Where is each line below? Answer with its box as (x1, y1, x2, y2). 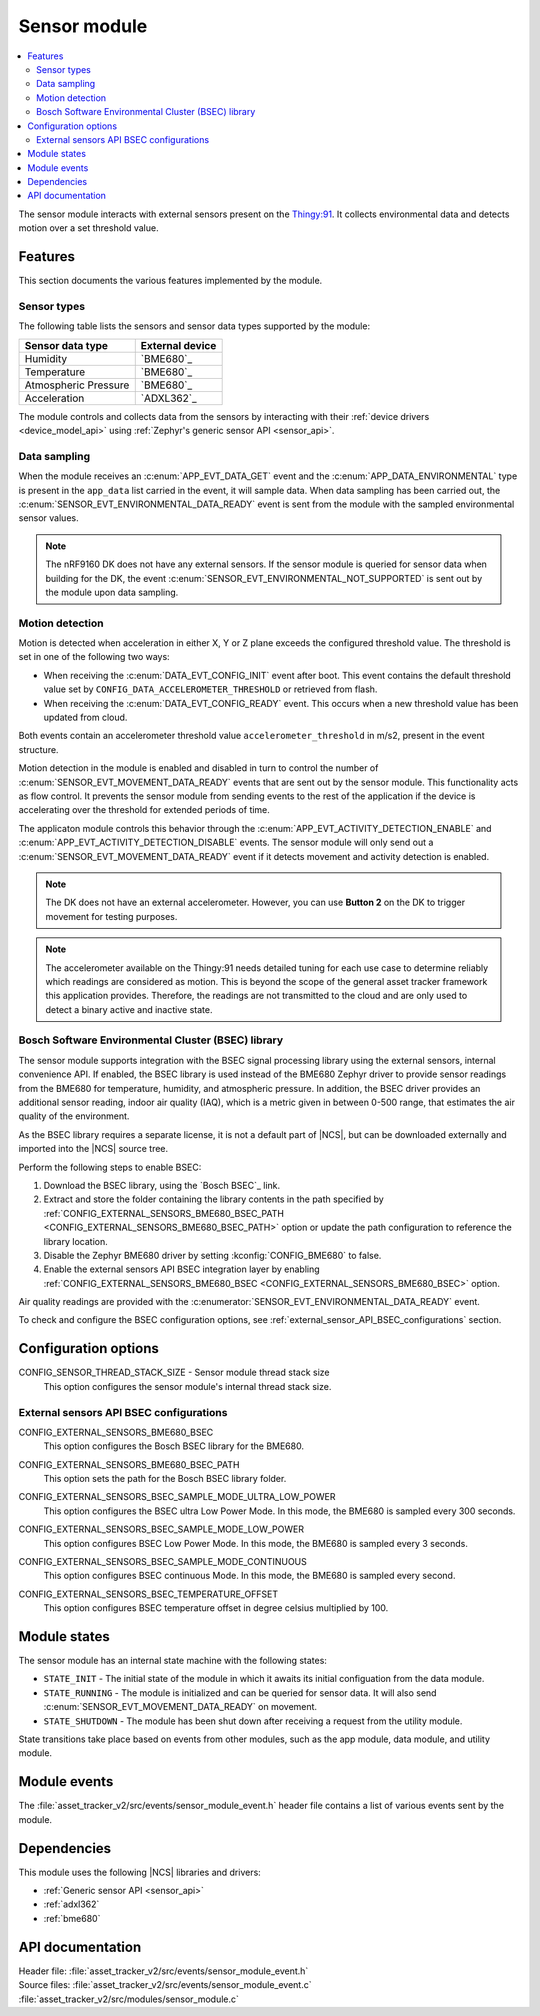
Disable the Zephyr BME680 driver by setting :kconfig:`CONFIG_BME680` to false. (43, 1249, 382, 1261)
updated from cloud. (43, 711, 128, 724)
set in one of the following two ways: (18, 651, 170, 663)
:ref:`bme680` (43, 1912, 101, 1924)
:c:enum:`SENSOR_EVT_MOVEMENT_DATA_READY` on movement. (43, 1701, 318, 1713)
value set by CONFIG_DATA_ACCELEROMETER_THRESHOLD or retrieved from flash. (43, 683, 378, 695)
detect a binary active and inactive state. (45, 1003, 213, 1015)
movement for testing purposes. (45, 910, 178, 922)
